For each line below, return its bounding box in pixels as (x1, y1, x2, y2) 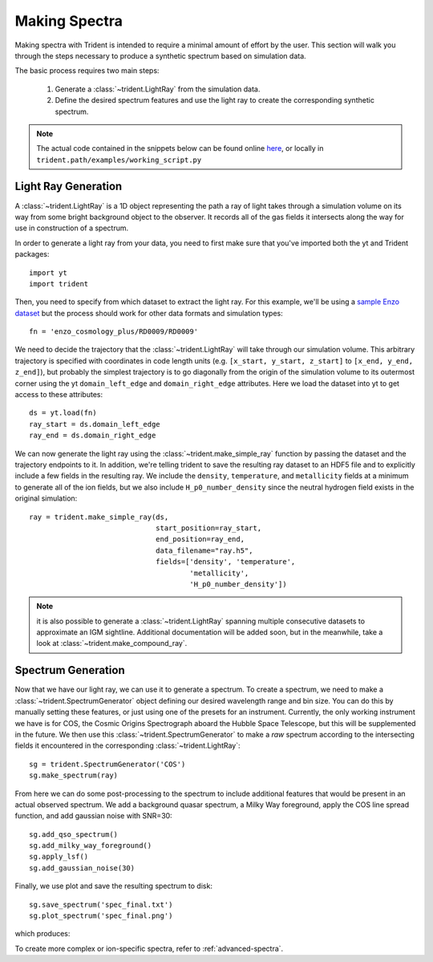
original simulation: (14, 493, 78, 503)
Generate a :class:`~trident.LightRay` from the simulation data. (55, 84, 261, 94)
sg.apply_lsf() (29, 852, 89, 862)
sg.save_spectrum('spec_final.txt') (29, 899, 173, 909)
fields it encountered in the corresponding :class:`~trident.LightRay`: (14, 741, 241, 750)
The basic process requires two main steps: (14, 66, 160, 75)
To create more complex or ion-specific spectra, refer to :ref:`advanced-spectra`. (14, 944, 284, 953)
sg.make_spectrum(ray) (29, 771, 119, 780)
